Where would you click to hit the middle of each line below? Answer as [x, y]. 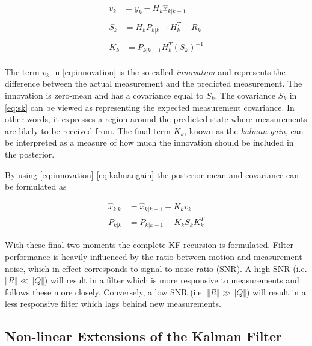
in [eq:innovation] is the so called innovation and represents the [169, 71]
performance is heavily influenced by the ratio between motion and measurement [154, 256]
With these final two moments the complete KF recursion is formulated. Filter [149, 245]
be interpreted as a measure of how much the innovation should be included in [149, 142]
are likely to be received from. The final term [88, 130]
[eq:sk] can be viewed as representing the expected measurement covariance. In [150, 107]
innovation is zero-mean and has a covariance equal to [104, 95]
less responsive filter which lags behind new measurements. [113, 304]
